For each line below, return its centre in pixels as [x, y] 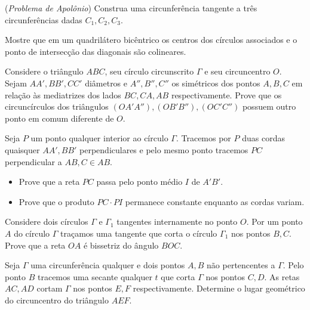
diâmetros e [106, 83]
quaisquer [22, 149]
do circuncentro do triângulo [57, 300]
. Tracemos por [203, 138]
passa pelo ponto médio [139, 182]
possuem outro [269, 106]
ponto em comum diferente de [59, 118]
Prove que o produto [56, 201]
